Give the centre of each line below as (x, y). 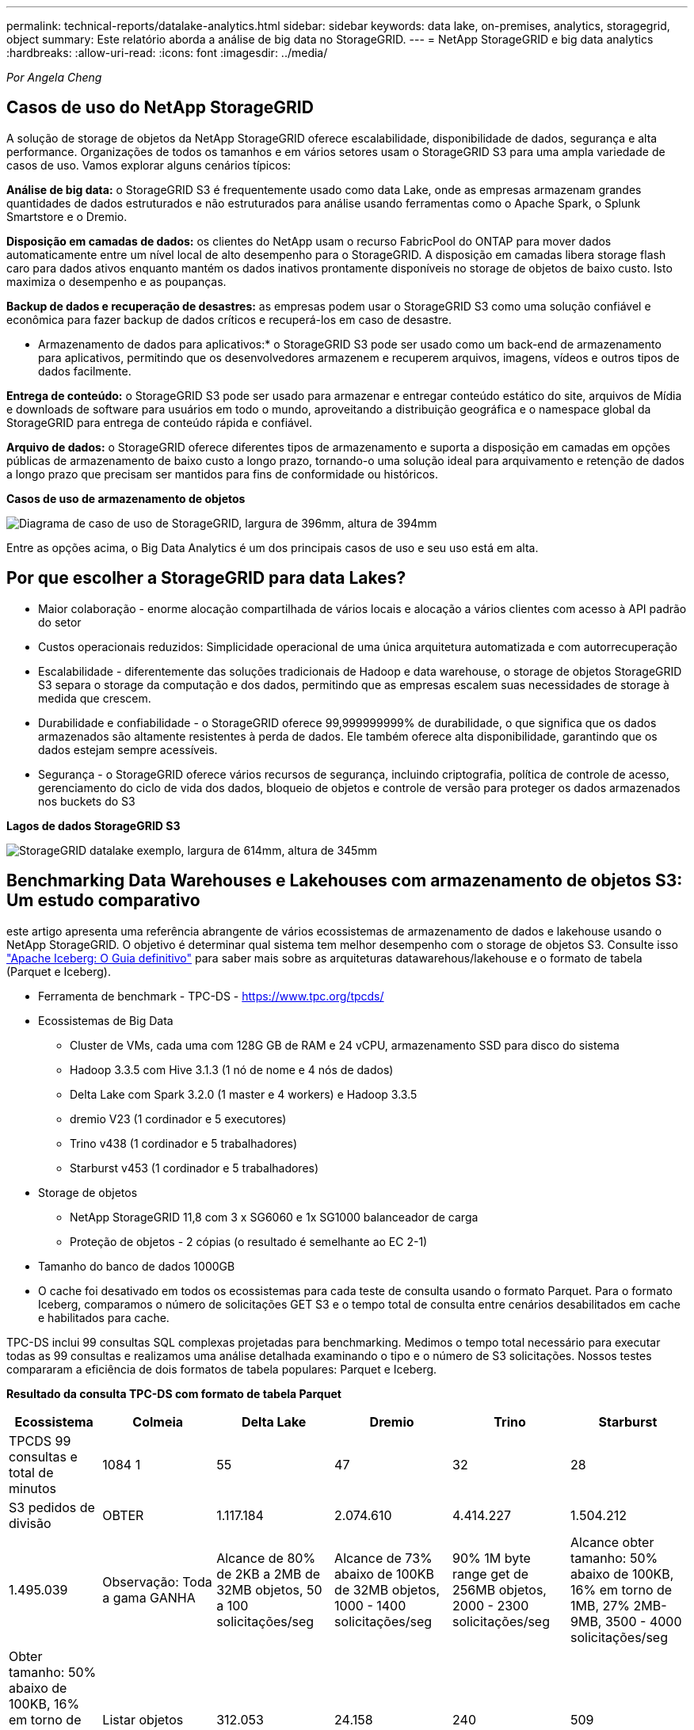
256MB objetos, (500, 1589)
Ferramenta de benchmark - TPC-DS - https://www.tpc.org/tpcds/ (211, 996)
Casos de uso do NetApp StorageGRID (160, 108)
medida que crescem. (95, 698)
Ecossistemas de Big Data (106, 1020)
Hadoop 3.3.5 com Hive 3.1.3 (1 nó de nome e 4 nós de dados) (232, 1069)
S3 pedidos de (52, 1507)
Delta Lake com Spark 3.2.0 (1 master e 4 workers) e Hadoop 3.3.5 (244, 1094)
